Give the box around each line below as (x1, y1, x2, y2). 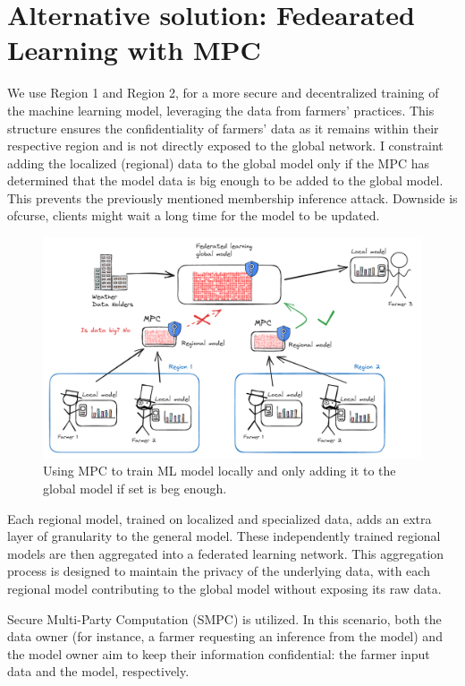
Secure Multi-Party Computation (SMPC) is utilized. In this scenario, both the (7, 609, 442, 628)
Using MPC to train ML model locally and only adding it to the (43, 461, 396, 480)
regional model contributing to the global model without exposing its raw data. (7, 579, 442, 597)
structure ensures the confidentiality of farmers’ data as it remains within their (7, 118, 439, 137)
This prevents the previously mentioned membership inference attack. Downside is (7, 188, 458, 207)
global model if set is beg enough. (43, 479, 227, 498)
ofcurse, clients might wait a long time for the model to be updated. (7, 206, 380, 225)
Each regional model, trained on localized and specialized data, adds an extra (7, 509, 432, 527)
